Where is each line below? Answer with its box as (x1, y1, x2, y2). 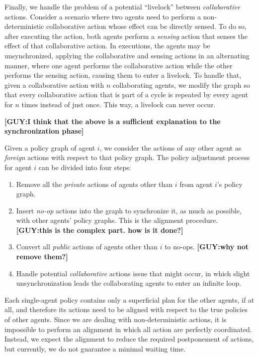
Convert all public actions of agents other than (16, 241, 158, 252)
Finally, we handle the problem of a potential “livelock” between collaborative (4, 1, 241, 11)
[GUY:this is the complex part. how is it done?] (16, 224, 183, 235)
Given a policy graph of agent (4, 142, 95, 153)
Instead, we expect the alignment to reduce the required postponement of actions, (4, 334, 254, 344)
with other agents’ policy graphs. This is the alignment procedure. (16, 215, 218, 225)
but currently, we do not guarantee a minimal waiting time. (4, 343, 186, 354)
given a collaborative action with (4, 79, 104, 90)
